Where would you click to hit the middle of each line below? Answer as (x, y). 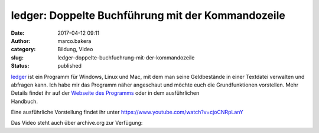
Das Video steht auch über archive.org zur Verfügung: (77, 123)
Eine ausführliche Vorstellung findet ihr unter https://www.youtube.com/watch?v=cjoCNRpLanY (127, 112)
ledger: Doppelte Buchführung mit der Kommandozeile (148, 15)
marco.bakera (74, 41)
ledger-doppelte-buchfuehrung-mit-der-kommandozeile (126, 57)
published (70, 66)
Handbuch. (25, 101)
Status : (20, 66)
